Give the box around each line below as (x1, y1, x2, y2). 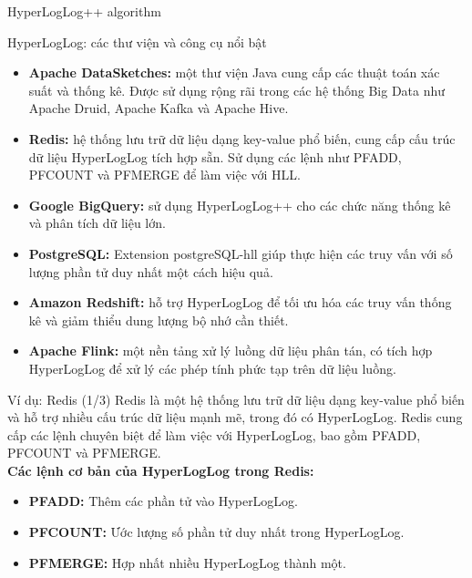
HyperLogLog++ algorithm (7, 2, 161, 20)
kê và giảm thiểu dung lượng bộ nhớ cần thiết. (28, 310, 289, 329)
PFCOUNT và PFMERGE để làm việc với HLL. (28, 165, 301, 184)
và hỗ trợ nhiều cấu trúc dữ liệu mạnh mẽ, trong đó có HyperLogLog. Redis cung (7, 408, 463, 427)
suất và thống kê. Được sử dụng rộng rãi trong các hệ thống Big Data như (28, 80, 446, 99)
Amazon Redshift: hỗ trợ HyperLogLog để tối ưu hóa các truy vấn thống (28, 293, 452, 312)
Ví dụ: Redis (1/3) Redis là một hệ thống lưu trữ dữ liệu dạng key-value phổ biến (7, 389, 465, 408)
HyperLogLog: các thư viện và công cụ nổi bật (7, 32, 267, 51)
